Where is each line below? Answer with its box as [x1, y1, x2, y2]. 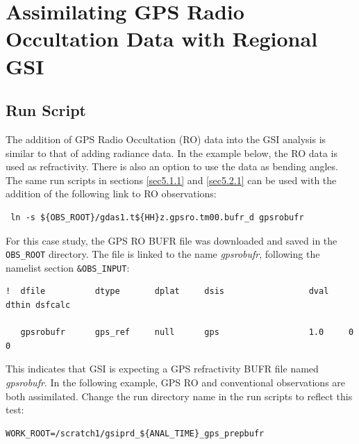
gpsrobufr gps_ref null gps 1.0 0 [20, 327, 354, 338]
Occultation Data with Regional [6, 24, 318, 53]
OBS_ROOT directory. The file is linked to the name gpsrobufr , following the [6, 247, 320, 261]
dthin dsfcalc [6, 300, 71, 311]
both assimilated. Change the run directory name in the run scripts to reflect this [6, 388, 353, 403]
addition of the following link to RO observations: [6, 186, 217, 201]
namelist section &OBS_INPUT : [6, 260, 130, 274]
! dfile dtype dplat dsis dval [6, 286, 329, 297]
